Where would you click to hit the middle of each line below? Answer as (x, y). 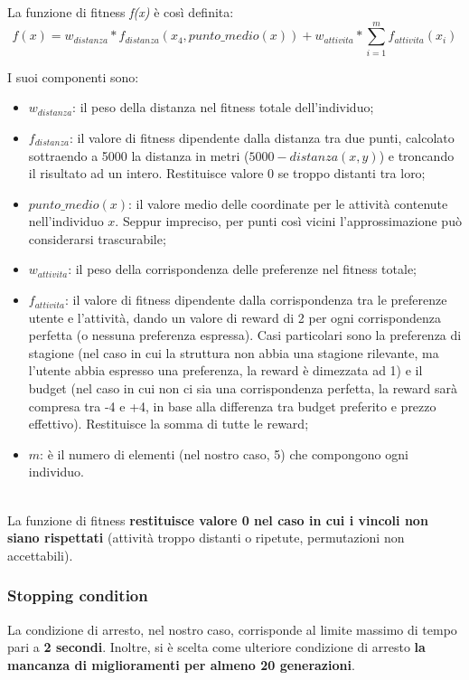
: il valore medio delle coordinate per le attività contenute (288, 203)
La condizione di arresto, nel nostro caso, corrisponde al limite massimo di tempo (232, 629)
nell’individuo (66, 221)
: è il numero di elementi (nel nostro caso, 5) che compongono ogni (224, 453)
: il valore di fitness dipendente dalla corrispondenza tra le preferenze (256, 300)
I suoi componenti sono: (73, 76)
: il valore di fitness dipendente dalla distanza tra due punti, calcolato (262, 137)
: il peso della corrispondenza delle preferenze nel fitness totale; (243, 269)
